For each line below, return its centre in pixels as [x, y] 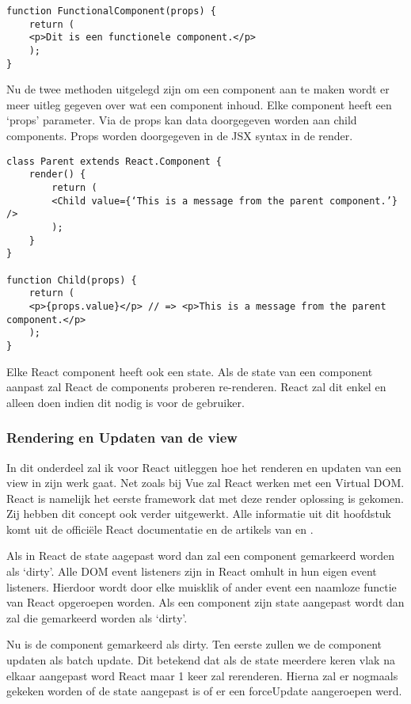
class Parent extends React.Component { [114, 161]
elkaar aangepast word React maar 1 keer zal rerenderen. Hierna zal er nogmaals [202, 675]
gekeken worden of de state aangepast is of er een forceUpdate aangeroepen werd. [204, 691]
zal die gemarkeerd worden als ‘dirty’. [97, 617]
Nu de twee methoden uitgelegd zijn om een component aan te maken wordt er [198, 89]
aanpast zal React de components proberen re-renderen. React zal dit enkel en [196, 387]
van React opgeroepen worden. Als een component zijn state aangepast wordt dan [205, 602]
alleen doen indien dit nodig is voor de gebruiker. [126, 402]
